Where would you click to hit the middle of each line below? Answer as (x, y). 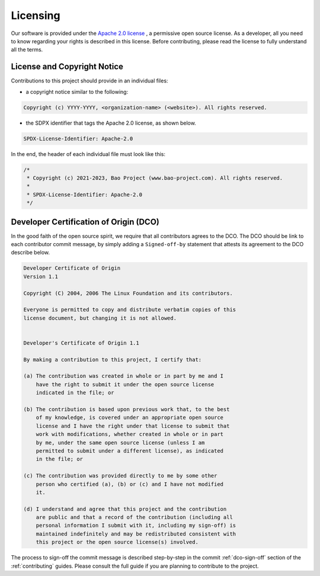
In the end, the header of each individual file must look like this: (88, 154)
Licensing (36, 15)
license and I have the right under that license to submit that (133, 426)
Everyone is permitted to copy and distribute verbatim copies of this (130, 310)
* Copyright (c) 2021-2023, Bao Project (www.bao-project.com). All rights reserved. (155, 178)
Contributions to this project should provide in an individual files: (89, 81)
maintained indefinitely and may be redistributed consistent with (136, 534)
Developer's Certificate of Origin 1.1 (81, 343)
